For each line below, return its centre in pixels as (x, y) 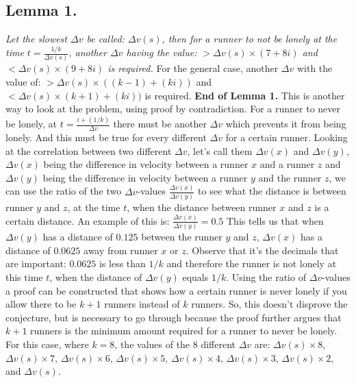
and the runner (290, 177)
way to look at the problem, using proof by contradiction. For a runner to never (173, 109)
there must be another (160, 124)
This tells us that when (275, 220)
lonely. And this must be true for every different (106, 137)
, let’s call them (220, 150)
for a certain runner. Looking (287, 137)
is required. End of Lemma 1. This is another (245, 95)
